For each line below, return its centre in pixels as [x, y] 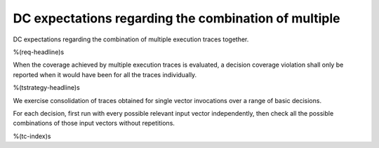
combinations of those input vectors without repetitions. [94, 123]
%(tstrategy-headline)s [46, 88]
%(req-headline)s [39, 52]
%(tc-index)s [32, 136]
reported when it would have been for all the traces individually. [105, 74]
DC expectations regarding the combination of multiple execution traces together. [131, 39]
